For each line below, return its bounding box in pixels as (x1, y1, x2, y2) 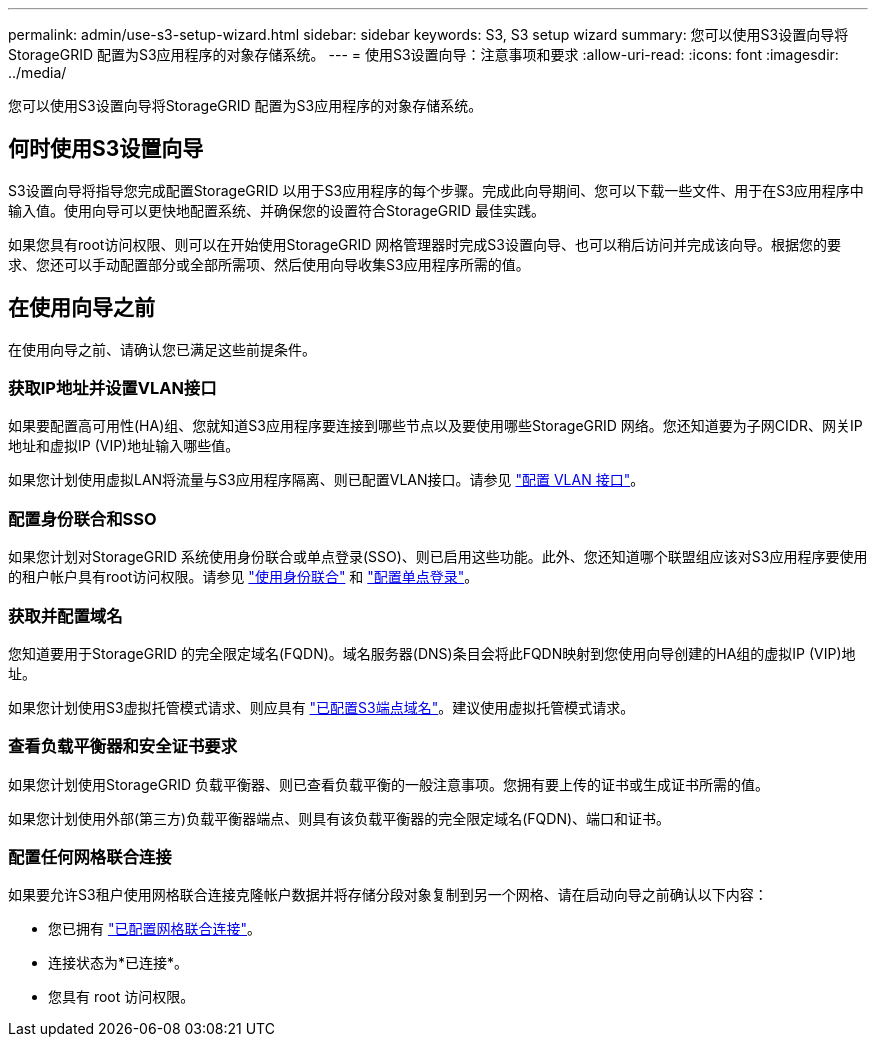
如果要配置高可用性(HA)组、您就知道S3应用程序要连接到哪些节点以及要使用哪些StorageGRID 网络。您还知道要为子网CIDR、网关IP (8, 417, 863, 435)
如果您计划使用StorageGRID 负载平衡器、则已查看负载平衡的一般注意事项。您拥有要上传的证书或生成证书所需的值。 (8, 775, 769, 793)
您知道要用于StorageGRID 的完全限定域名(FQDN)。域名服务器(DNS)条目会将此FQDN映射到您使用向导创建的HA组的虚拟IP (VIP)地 (8, 644, 856, 662)
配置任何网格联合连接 (8, 847, 172, 868)
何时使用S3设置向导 (8, 136, 204, 162)
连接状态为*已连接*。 (48, 954, 189, 972)
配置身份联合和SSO (8, 508, 157, 529)
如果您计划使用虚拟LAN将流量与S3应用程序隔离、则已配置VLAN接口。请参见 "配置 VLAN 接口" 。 (8, 471, 645, 489)
